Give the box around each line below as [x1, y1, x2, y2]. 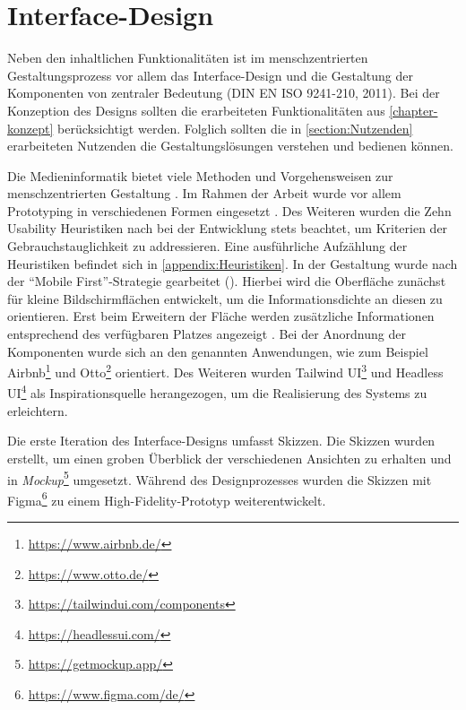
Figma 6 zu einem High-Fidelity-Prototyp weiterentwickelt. [7, 488, 326, 509]
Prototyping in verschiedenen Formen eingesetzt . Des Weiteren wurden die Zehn [7, 201, 452, 220]
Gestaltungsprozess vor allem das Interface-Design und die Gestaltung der [7, 65, 413, 84]
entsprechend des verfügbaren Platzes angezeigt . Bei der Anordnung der [7, 325, 406, 343]
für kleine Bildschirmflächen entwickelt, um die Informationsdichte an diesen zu [7, 289, 443, 307]
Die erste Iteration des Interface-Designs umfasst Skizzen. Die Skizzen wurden [7, 431, 436, 450]
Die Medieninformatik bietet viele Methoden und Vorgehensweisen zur [7, 166, 393, 185]
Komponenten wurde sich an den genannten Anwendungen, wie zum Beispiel [7, 342, 428, 360]
